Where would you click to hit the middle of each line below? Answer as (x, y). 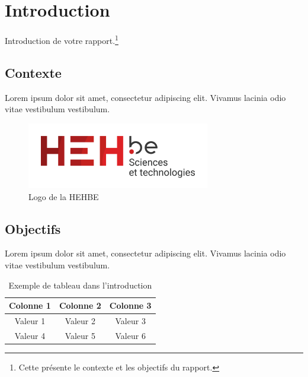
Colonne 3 (130, 305)
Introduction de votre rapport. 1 (62, 39)
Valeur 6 (130, 335)
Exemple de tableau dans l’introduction (80, 285)
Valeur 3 (130, 321)
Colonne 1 (30, 305)
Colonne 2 (80, 305)
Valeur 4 (30, 335)
